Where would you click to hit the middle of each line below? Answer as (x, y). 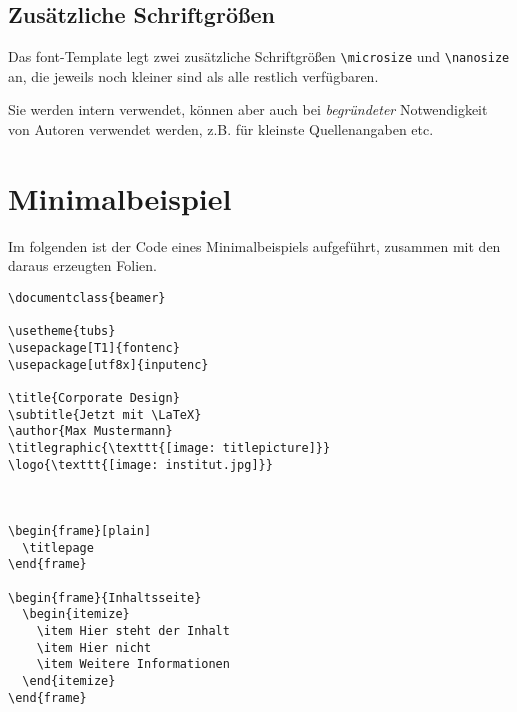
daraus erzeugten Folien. (82, 265)
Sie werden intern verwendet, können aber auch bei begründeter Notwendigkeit (248, 109)
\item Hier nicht (94, 647)
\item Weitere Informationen (133, 664)
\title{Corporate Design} (94, 397)
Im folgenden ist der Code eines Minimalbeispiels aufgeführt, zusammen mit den (254, 245)
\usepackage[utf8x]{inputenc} (108, 364)
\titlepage (58, 547)
